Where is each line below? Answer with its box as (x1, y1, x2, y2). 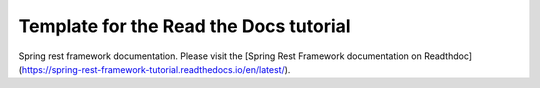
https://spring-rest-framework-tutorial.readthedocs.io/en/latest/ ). (21, 63, 291, 75)
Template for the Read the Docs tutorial (18, 15, 351, 37)
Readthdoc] (423, 50, 473, 62)
